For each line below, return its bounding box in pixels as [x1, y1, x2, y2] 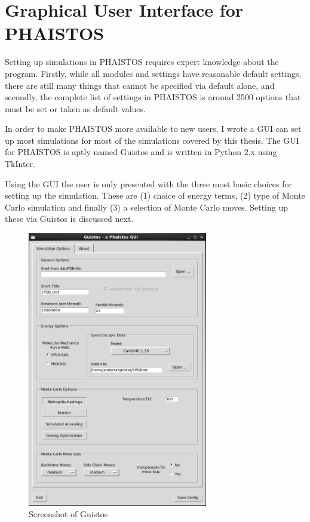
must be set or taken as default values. [5, 102, 146, 115]
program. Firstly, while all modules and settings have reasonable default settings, [5, 67, 302, 79]
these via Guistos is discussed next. [5, 212, 134, 225]
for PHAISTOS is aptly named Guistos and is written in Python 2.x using [5, 146, 277, 158]
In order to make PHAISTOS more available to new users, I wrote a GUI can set [5, 122, 302, 135]
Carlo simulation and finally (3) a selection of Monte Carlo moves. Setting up [5, 200, 288, 213]
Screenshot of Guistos [29, 508, 108, 520]
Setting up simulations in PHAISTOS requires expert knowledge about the [5, 55, 279, 68]
